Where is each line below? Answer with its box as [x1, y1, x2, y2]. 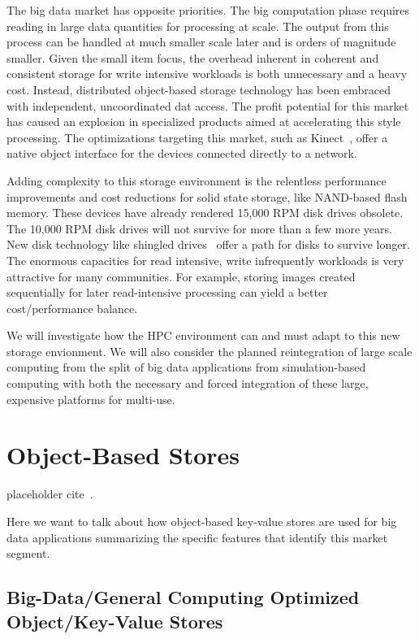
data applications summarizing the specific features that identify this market [6, 528, 388, 546]
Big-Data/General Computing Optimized [6, 585, 360, 610]
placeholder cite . [6, 485, 93, 502]
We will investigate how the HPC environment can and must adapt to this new [6, 327, 400, 344]
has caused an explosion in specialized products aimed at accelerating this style [6, 113, 401, 130]
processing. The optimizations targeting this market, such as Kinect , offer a [6, 128, 388, 146]
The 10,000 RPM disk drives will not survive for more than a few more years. [6, 220, 392, 237]
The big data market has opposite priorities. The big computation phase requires [6, 2, 410, 18]
